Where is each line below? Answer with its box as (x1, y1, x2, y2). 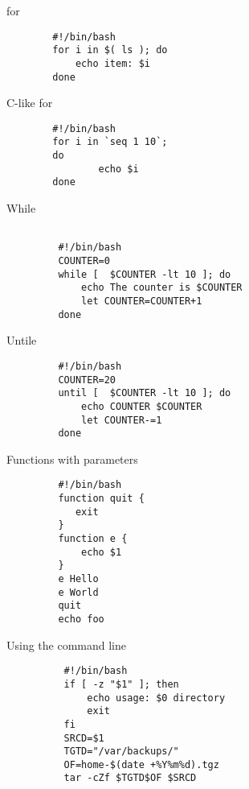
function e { (58, 533, 128, 545)
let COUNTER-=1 (81, 414, 162, 426)
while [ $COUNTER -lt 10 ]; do (58, 268, 231, 280)
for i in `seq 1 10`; (52, 136, 168, 148)
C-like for (6, 94, 53, 111)
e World (58, 586, 99, 598)
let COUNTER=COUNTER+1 (81, 295, 202, 307)
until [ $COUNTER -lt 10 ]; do (58, 387, 231, 399)
